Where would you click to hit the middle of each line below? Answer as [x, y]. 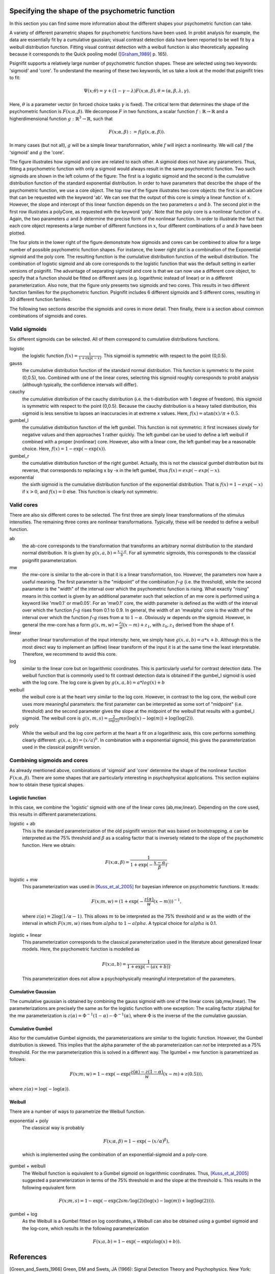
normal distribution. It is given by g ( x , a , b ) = [70, 552]
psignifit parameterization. [50, 560]
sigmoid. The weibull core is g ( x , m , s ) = [65, 718]
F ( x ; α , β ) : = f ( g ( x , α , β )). [137, 132]
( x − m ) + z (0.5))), [183, 1074]
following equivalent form [49, 1187]
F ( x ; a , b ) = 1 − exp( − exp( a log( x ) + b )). [137, 1242]
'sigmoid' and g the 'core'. [37, 152]
